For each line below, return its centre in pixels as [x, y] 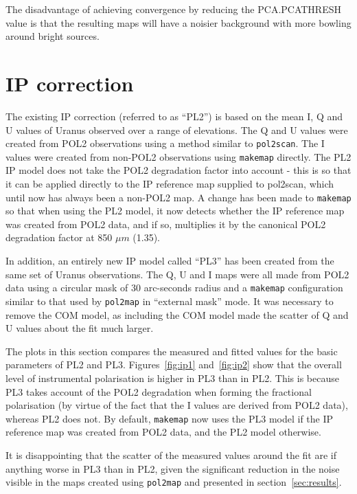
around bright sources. [53, 36]
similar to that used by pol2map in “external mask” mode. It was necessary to [170, 301]
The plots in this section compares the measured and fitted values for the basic [172, 351]
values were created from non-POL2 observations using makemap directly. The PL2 [178, 156]
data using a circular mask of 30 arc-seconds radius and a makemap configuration [174, 288]
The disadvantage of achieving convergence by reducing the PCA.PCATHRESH [173, 9]
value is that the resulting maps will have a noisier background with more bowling [178, 22]
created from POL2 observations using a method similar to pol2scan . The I [165, 143]
